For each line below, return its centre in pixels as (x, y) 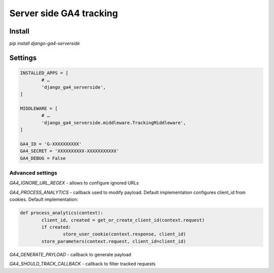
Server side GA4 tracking (64, 13)
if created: (56, 227)
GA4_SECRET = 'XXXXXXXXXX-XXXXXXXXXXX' (70, 151)
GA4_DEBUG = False (43, 158)
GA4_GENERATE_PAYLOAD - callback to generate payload (70, 254)
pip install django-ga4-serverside (45, 44)
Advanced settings (33, 173)
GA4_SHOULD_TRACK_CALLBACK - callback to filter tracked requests (82, 264)
